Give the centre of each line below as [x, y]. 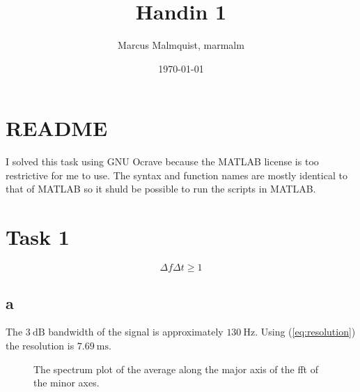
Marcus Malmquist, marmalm [181, 45]
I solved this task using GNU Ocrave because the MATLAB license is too [162, 161]
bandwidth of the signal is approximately [136, 332]
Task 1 [38, 237]
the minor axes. [66, 383]
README [57, 128]
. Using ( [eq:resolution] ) [305, 332]
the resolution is [40, 345]
